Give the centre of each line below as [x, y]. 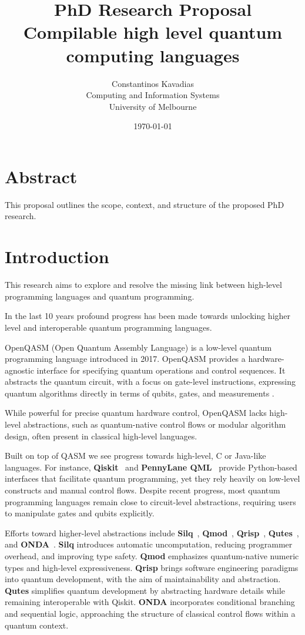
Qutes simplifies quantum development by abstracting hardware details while [145, 590]
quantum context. [37, 625]
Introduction [57, 256]
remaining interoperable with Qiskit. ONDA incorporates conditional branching [150, 602]
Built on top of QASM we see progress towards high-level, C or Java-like [135, 456]
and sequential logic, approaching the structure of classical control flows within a [150, 613]
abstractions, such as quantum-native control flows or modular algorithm [155, 424]
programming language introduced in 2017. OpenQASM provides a [125, 359]
